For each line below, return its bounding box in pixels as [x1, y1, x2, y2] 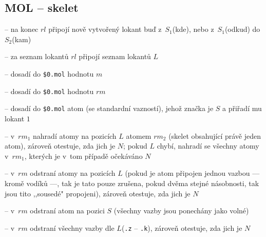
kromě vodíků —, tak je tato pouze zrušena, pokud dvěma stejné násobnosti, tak [5, 177, 259, 188]
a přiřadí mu [222, 103, 262, 114]
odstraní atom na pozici [30, 205, 105, 216]
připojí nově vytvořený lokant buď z [48, 24, 162, 34]
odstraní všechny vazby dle [30, 222, 115, 233]
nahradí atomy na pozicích [33, 130, 117, 141]
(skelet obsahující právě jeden [168, 130, 261, 141]
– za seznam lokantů [5, 51, 69, 62]
